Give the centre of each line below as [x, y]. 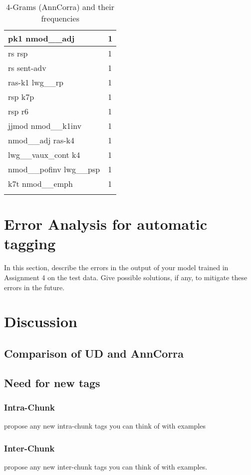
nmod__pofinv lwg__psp [54, 169]
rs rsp [18, 53]
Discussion [41, 321]
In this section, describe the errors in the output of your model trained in [116, 267]
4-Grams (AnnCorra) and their [60, 7]
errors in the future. [34, 287]
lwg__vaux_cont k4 [44, 155]
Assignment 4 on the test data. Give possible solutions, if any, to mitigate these [126, 277]
